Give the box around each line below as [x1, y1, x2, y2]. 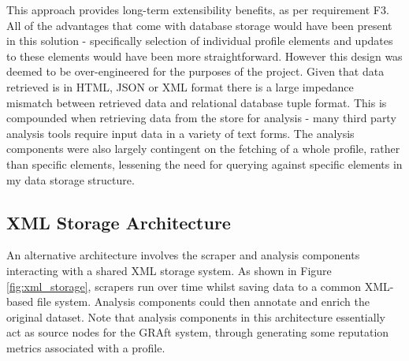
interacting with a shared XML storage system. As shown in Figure [6, 262, 332, 278]
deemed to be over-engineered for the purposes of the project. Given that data [6, 63, 385, 80]
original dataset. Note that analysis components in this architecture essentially [6, 308, 385, 325]
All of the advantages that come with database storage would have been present [6, 17, 392, 33]
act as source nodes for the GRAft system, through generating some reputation [6, 324, 389, 341]
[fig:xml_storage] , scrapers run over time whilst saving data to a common [6, 277, 362, 294]
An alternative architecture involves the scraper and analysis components [6, 247, 360, 263]
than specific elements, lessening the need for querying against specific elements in [6, 155, 403, 172]
